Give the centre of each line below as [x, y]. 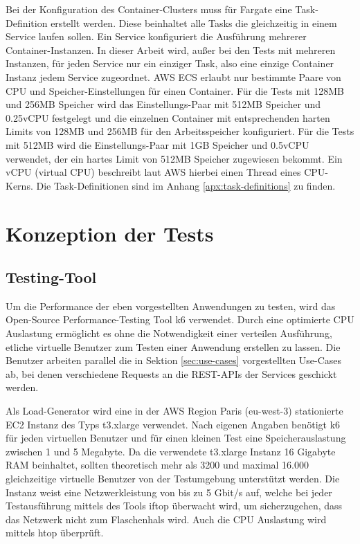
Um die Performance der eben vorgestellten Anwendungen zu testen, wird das [171, 306]
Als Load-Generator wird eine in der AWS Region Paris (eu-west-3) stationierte [174, 411]
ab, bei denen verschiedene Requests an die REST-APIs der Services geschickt [171, 373]
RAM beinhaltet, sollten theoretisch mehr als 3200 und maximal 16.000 [157, 465]
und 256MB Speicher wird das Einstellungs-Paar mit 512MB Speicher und [163, 104]
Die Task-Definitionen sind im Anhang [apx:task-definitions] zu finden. [186, 185]
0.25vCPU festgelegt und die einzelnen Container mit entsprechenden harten [168, 117]
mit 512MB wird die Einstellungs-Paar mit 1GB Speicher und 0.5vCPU [157, 144]
